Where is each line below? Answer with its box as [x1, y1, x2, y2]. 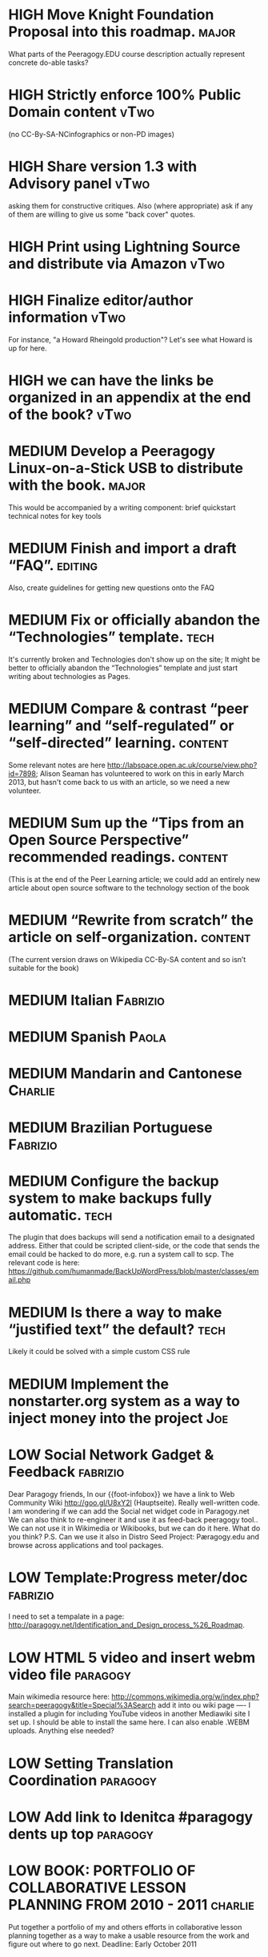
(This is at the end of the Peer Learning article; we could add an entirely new [8, 874, 261, 883]
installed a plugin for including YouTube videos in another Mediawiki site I [8, 1709, 250, 1719]
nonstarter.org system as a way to [8, 1392, 240, 1410]
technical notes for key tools [8, 511, 102, 521]
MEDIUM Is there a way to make [8, 1303, 222, 1321]
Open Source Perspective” [8, 831, 190, 849]
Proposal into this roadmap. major [8, 22, 236, 41]
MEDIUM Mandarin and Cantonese [8, 1065, 242, 1083]
